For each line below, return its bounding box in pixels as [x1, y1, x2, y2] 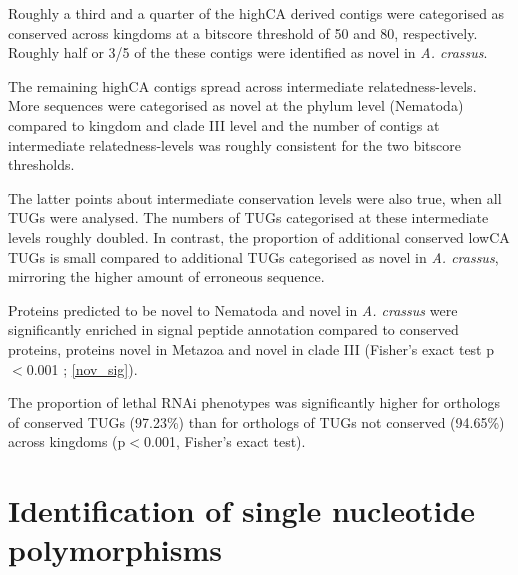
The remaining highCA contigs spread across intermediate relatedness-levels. [8, 75, 477, 96]
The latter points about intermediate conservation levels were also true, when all [8, 187, 502, 208]
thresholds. [8, 154, 75, 175]
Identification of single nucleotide [8, 490, 476, 531]
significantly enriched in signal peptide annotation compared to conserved [8, 319, 459, 340]
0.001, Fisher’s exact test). [143, 431, 306, 452]
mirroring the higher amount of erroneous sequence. [8, 266, 325, 287]
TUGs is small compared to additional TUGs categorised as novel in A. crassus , [8, 246, 499, 267]
